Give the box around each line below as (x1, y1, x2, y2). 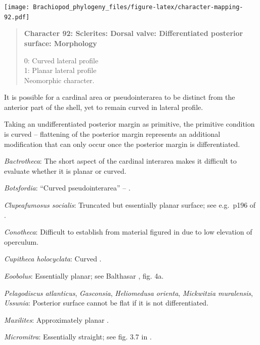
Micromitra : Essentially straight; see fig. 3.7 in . (4, 331, 152, 342)
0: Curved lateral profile (24, 55, 99, 65)
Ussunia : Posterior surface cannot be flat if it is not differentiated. (4, 297, 209, 308)
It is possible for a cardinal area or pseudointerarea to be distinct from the (4, 92, 235, 102)
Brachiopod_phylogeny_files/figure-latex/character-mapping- (33, 4, 243, 11)
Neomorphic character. (24, 74, 95, 85)
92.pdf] (4, 13, 30, 21)
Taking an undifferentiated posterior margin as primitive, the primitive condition (4, 119, 255, 129)
